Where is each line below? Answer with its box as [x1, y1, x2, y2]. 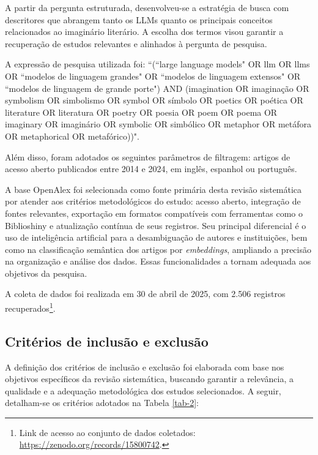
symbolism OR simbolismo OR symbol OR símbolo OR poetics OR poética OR [5, 94, 303, 107]
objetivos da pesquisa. [5, 266, 87, 279]
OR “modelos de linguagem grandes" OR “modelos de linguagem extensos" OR [5, 69, 301, 82]
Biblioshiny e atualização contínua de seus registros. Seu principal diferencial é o [5, 219, 306, 231]
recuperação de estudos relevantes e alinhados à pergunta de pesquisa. [5, 37, 267, 50]
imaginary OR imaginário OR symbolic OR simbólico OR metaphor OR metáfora [5, 118, 312, 130]
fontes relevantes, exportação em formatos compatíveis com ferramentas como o [5, 206, 303, 219]
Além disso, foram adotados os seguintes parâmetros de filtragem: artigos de [5, 150, 290, 163]
